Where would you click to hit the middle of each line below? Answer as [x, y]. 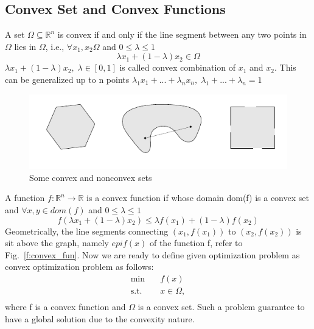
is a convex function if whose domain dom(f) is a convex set [198, 198]
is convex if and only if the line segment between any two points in [182, 34]
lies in [25, 46]
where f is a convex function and [65, 307]
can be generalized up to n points [67, 79]
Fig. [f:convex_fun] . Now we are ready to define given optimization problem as [152, 254]
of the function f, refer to [196, 243]
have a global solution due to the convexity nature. [100, 318]
